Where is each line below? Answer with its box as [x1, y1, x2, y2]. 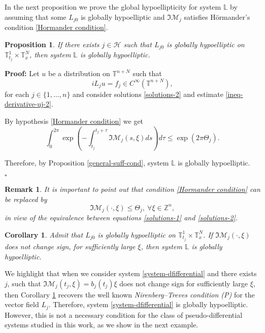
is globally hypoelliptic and [81, 11, 165, 22]
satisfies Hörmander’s [184, 11, 250, 22]
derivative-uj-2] [5, 98, 51, 109]
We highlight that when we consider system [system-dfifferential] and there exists [5, 268, 257, 279]
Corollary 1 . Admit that [5, 229, 83, 240]
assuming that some [5, 11, 67, 22]
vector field [5, 299, 39, 310]
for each [5, 88, 29, 99]
